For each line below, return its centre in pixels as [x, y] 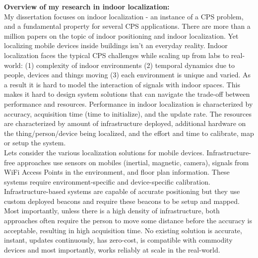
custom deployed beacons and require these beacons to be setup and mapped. [122, 201]
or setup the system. [35, 143]
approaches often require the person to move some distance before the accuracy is [128, 221]
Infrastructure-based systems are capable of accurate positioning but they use [122, 191]
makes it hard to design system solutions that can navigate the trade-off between [127, 94]
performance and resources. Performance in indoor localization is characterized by [129, 103]
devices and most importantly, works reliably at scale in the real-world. [112, 249]
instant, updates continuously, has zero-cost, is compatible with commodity [118, 240]
